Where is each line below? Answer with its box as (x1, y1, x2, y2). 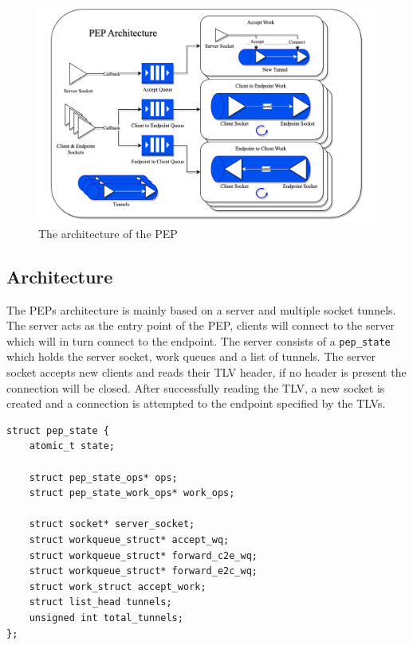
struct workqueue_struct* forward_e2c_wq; (29, 565, 258, 577)
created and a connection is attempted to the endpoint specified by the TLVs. (6, 395, 386, 412)
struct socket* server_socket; (29, 518, 195, 530)
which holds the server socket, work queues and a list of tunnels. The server (6, 348, 376, 365)
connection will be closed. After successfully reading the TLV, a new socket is (6, 379, 385, 396)
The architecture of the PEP (38, 225, 178, 241)
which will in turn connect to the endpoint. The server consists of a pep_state (6, 332, 391, 349)
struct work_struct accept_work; (29, 580, 206, 592)
